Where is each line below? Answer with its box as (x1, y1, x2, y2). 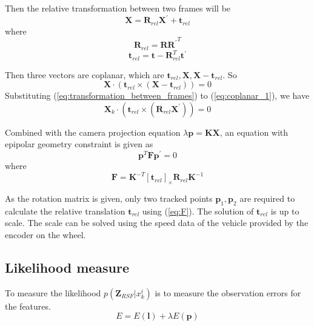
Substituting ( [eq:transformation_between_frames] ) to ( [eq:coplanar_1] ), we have (5, 89, 310, 102)
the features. (5, 299, 51, 312)
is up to (270, 204, 299, 217)
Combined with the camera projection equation (5, 125, 181, 138)
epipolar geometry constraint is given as (5, 138, 153, 150)
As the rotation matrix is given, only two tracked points (5, 191, 213, 204)
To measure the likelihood (5, 286, 101, 299)
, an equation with (219, 125, 289, 138)
